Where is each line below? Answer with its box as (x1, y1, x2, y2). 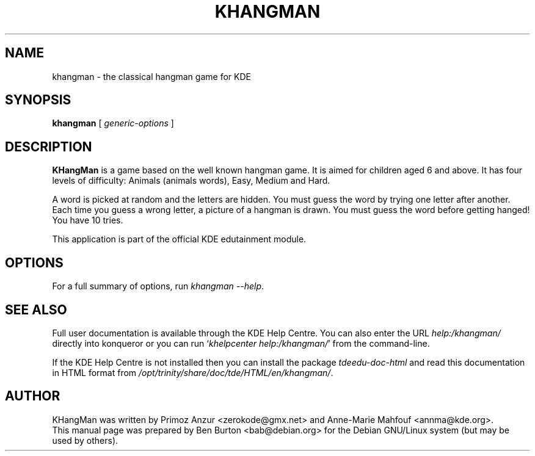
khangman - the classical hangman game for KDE (52, 71, 251, 82)
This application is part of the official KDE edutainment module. (52, 234, 307, 245)
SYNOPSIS (5, 92, 71, 108)
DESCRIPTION (5, 139, 92, 154)
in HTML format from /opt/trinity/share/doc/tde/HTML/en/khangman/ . (52, 367, 333, 378)
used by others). (52, 435, 118, 446)
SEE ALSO (5, 302, 67, 317)
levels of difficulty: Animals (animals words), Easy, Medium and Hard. (52, 175, 330, 186)
